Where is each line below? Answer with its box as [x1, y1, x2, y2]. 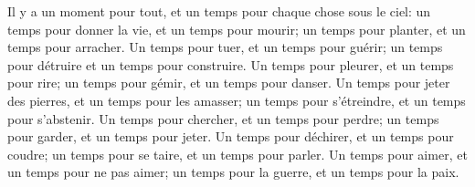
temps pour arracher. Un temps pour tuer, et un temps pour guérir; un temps [7, 37, 443, 57]
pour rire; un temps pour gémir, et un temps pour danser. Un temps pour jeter [7, 73, 450, 92]
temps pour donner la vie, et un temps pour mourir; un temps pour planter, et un [7, 19, 466, 38]
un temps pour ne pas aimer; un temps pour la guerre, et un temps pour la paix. [7, 162, 459, 182]
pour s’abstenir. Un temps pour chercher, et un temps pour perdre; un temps [7, 109, 439, 128]
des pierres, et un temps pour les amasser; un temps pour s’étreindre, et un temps [7, 90, 466, 109]
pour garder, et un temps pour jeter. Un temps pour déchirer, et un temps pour [7, 127, 454, 146]
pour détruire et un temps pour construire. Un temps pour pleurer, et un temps [7, 55, 454, 74]
